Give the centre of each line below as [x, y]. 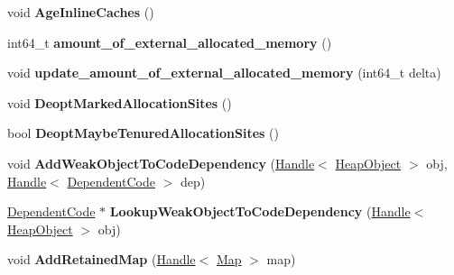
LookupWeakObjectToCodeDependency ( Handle [260, 211]
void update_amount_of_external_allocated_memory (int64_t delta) [224, 73]
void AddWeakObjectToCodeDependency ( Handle [161, 163]
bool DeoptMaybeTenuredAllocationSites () [143, 133]
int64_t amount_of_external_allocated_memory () [170, 42]
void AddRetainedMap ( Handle [102, 259]
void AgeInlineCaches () [81, 12]
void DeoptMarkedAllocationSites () [120, 102]
